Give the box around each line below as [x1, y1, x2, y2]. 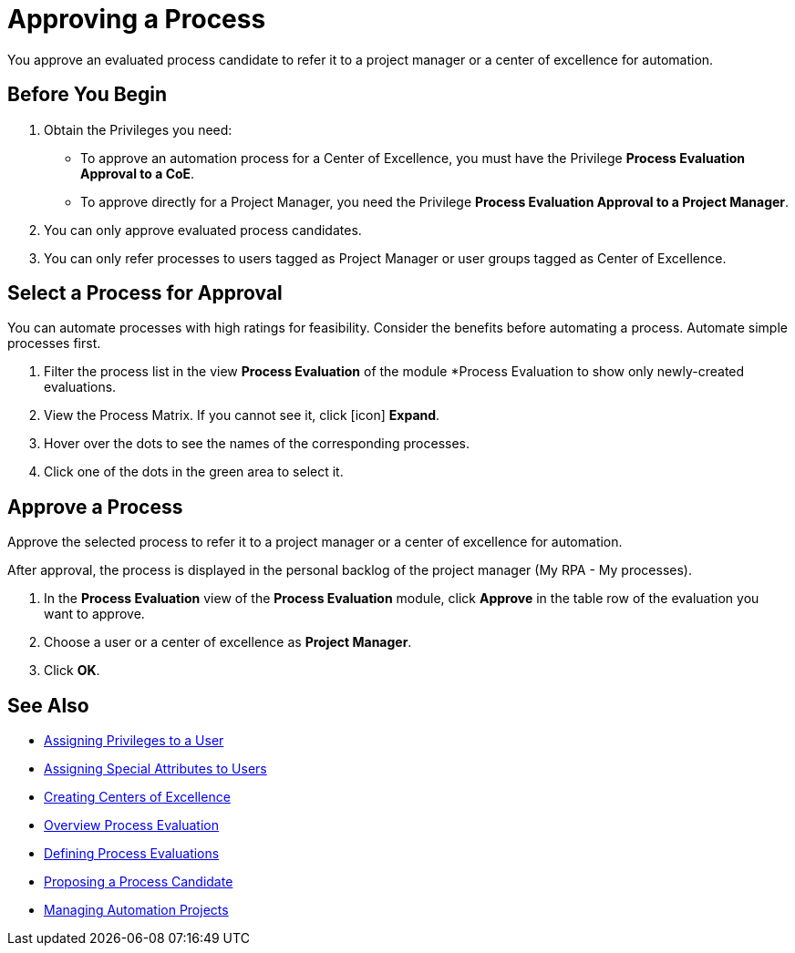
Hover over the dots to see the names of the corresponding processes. [44, 436, 470, 452]
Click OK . [44, 662, 100, 679]
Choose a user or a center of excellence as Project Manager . [44, 634, 412, 651]
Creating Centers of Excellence [44, 789, 231, 805]
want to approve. [44, 606, 145, 622]
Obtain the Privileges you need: [44, 121, 232, 138]
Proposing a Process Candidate [44, 874, 233, 890]
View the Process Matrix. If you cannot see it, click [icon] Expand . [44, 407, 440, 424]
